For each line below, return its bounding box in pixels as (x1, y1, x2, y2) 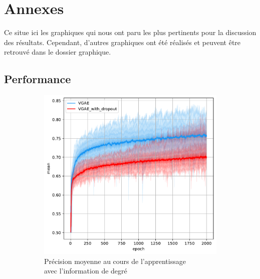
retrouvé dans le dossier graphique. (4, 47, 111, 57)
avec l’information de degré (44, 265, 127, 276)
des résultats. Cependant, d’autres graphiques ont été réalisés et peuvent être (4, 37, 241, 47)
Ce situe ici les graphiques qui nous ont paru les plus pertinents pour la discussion (4, 27, 256, 38)
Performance (4, 71, 71, 87)
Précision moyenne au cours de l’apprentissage (44, 255, 186, 266)
